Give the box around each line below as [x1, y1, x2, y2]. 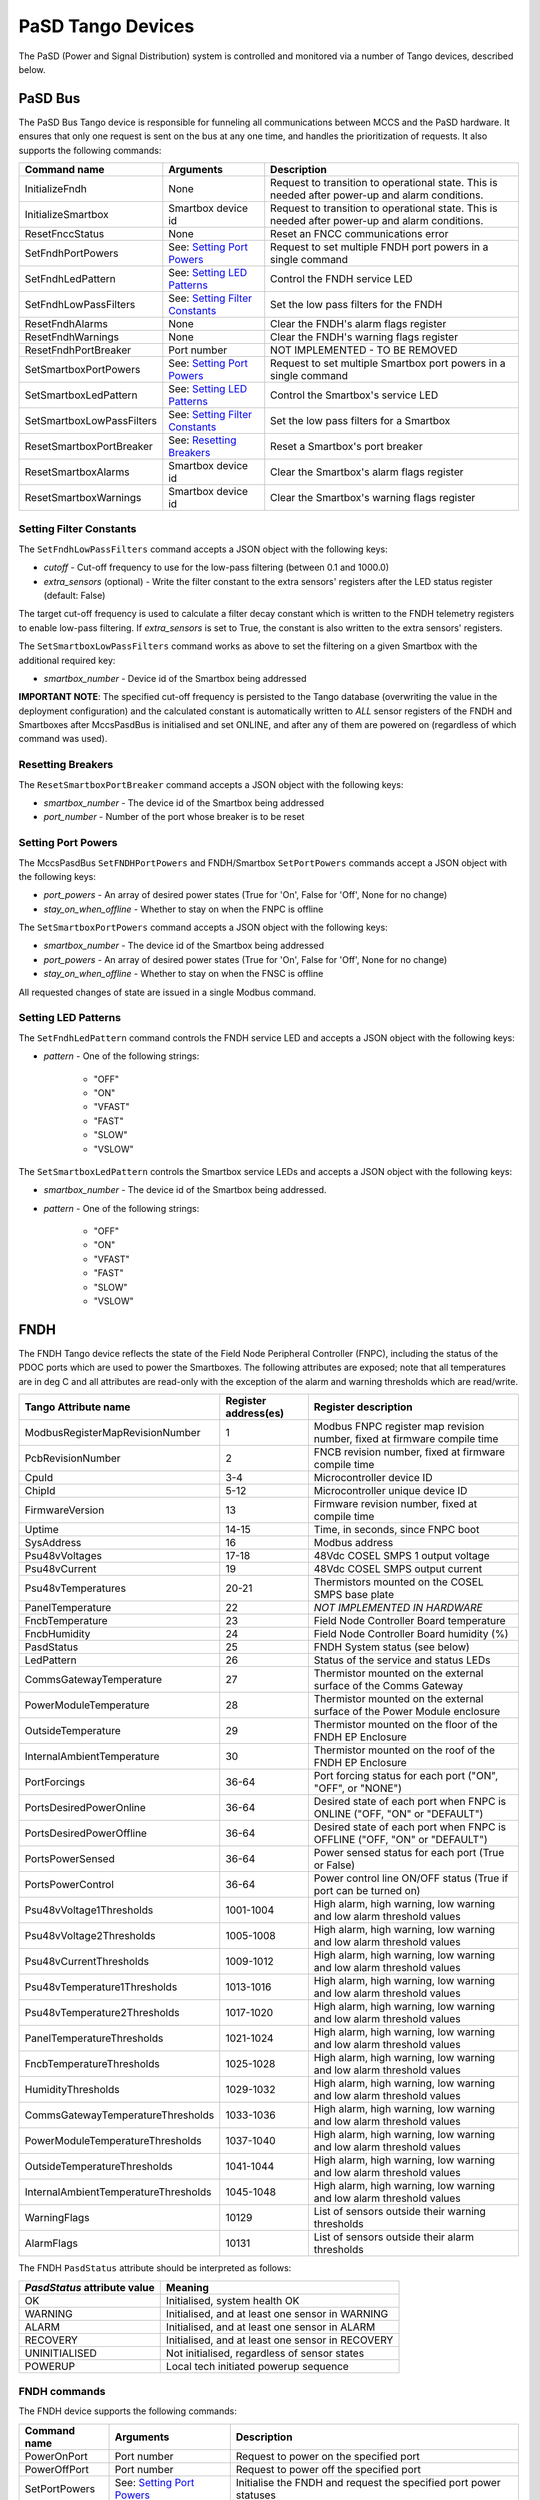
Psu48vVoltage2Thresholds [24, 1929, 156, 1943]
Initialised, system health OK [165, 2293, 300, 2307]
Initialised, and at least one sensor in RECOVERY [165, 2333, 394, 2347]
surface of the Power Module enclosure [313, 1705, 501, 1719]
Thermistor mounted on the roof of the [313, 1743, 495, 1757]
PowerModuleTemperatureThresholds [24, 2134, 202, 2148]
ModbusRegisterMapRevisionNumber [24, 1426, 201, 1440]
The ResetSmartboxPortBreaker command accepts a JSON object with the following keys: [18, 778, 404, 790]
